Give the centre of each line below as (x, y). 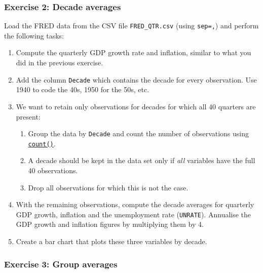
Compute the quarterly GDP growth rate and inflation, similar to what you (134, 52)
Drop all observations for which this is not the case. (108, 187)
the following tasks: (34, 35)
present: (28, 116)
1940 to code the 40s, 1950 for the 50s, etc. (83, 89)
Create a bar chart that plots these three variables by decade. (111, 241)
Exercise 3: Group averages (61, 264)
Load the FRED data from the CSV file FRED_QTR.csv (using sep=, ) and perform (131, 26)
